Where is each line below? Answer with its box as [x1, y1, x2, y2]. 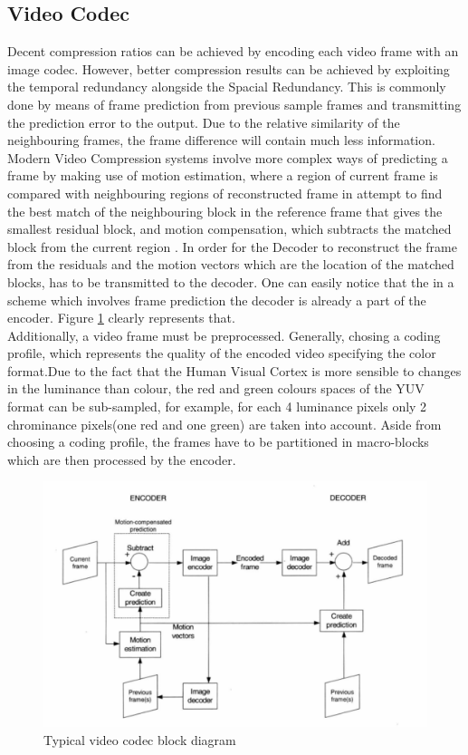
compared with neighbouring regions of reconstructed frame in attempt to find [7, 183, 443, 202]
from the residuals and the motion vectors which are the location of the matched [7, 255, 454, 274]
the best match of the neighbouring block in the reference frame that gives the [7, 201, 443, 220]
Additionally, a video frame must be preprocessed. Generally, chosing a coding [7, 325, 441, 344]
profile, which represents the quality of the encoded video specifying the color [7, 344, 436, 363]
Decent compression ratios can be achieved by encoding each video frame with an [7, 42, 459, 61]
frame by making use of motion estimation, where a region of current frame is [7, 166, 438, 185]
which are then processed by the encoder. [7, 450, 236, 469]
